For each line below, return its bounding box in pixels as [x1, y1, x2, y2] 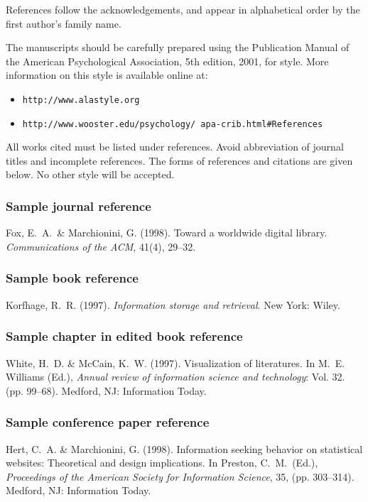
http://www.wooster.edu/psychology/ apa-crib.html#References [22, 119, 323, 129]
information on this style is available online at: [6, 67, 208, 82]
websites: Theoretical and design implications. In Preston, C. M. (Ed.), [6, 455, 318, 470]
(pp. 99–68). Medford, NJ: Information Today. [6, 383, 207, 398]
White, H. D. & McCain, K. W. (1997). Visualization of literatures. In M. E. [6, 355, 345, 370]
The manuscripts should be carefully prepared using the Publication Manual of [6, 40, 350, 55]
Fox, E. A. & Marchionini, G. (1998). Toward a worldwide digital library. [6, 225, 328, 240]
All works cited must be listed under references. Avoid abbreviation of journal [6, 139, 344, 154]
